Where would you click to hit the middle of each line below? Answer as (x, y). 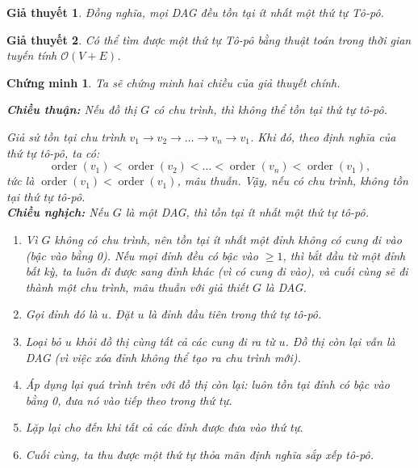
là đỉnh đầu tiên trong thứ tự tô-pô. (235, 314)
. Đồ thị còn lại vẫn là (340, 341)
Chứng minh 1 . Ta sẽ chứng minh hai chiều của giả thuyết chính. (173, 82)
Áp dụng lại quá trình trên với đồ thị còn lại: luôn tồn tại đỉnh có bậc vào (207, 384)
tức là (21, 181)
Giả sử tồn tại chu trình (66, 136)
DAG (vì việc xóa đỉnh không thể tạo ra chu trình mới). (163, 357)
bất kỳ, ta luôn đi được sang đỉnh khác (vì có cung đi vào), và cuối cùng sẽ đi (217, 271)
